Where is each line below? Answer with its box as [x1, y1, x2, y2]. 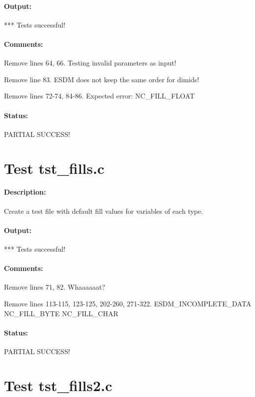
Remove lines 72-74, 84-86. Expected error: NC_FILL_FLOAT [4, 91, 195, 101]
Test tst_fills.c [4, 158, 105, 178]
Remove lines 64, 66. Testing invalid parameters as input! [4, 58, 176, 68]
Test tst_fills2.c [4, 375, 113, 395]
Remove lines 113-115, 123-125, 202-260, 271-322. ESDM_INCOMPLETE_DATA [4, 298, 252, 308]
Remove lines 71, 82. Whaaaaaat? [4, 282, 105, 292]
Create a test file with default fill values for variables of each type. [4, 205, 203, 216]
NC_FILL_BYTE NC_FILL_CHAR [4, 308, 118, 318]
